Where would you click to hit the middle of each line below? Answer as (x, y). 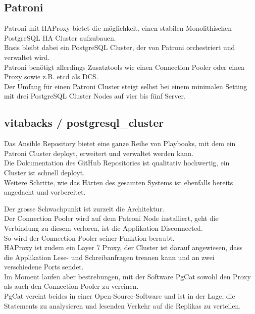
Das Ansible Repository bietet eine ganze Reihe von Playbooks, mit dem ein (120, 143)
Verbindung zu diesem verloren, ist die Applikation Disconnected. (103, 228)
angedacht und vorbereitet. (45, 192)
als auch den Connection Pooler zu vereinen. (71, 286)
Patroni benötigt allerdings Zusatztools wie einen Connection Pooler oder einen (125, 67)
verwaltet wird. (27, 57)
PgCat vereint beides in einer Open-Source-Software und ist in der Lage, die (120, 296)
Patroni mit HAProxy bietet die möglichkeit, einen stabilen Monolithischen (118, 28)
